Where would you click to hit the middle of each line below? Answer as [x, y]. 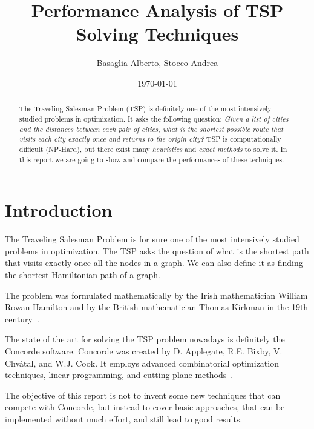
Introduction [59, 210]
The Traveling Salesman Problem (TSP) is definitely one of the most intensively [145, 109]
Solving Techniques [157, 34]
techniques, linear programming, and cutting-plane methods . [119, 375]
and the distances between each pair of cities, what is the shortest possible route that [151, 129]
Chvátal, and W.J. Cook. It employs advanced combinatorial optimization [142, 363]
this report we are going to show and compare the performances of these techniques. [152, 159]
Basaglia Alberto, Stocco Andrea [157, 63]
